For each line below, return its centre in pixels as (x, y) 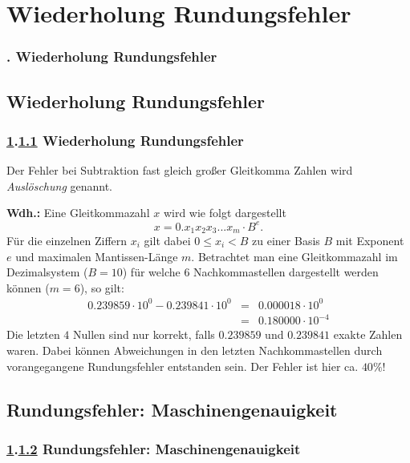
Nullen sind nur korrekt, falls (144, 334)
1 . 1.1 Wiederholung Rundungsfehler (125, 140)
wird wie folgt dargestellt (225, 213)
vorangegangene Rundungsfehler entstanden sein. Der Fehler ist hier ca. (183, 366)
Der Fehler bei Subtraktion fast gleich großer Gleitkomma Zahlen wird (180, 170)
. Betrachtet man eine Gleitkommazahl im (294, 256)
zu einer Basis (286, 240)
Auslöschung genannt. (60, 185)
